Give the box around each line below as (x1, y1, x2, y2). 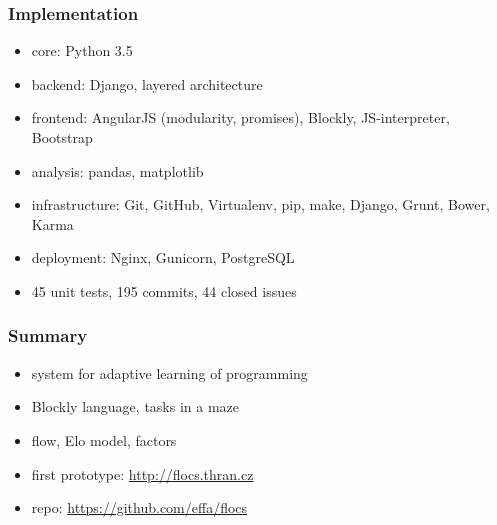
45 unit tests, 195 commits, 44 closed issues (31, 280, 297, 301)
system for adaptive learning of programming (31, 362, 308, 383)
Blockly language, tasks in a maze (31, 396, 240, 417)
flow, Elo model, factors (31, 429, 177, 450)
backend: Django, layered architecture (31, 73, 263, 94)
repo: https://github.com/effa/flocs (31, 497, 248, 518)
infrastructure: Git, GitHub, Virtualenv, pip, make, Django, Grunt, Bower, (31, 194, 490, 215)
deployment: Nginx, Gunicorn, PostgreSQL (31, 247, 295, 268)
